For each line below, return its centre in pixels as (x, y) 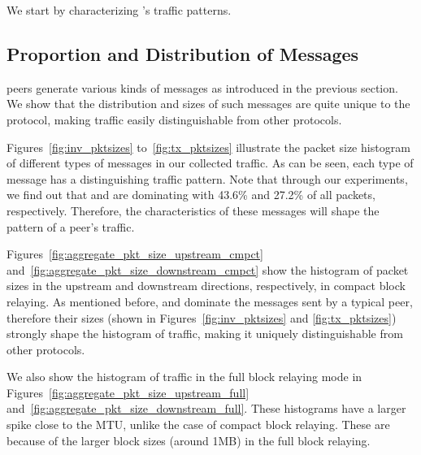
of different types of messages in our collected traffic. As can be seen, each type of (210, 163)
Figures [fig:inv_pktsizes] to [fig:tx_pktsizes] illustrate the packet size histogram (208, 147)
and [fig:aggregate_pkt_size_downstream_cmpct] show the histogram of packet (208, 269)
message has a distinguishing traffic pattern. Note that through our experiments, (207, 178)
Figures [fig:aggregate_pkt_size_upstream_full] (128, 392)
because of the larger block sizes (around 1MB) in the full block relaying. (189, 440)
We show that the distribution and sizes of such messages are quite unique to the (208, 104)
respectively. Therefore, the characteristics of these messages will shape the (193, 210)
